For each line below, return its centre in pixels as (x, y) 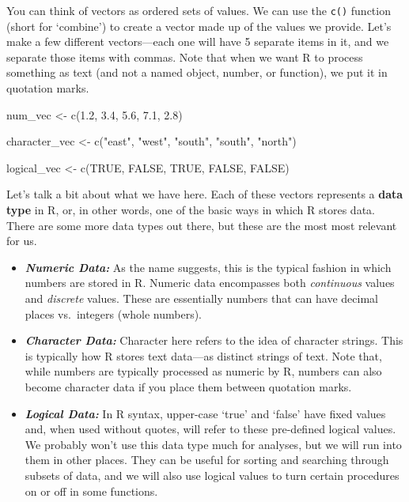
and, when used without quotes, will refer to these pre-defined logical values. (210, 429)
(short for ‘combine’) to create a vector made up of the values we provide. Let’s (199, 26)
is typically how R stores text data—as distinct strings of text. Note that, (203, 355)
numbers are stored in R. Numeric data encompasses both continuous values (210, 283)
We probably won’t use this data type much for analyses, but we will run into (213, 444)
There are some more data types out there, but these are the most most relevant (202, 225)
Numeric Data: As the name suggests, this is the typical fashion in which (208, 267)
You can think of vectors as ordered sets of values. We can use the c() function (199, 10)
